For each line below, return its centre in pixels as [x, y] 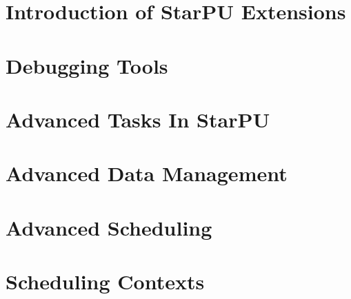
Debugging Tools [87, 65]
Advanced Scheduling [109, 227]
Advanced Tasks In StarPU [138, 119]
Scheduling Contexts [105, 281]
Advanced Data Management [147, 173]
